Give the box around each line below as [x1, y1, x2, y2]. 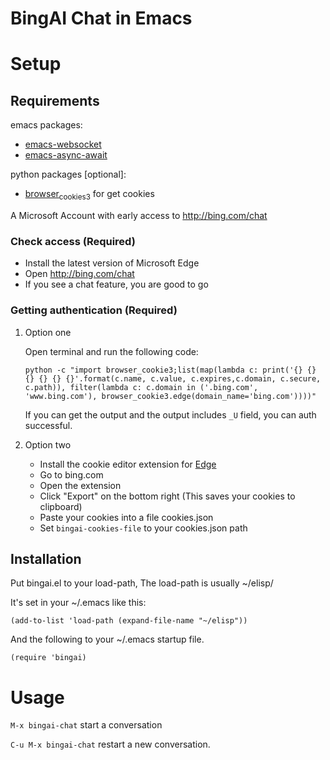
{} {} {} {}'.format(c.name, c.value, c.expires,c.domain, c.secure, [24, 373, 322, 384]
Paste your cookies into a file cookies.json [39, 511, 214, 523]
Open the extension [39, 479, 122, 491]
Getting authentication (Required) [10, 303, 178, 317]
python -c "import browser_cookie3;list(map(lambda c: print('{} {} [24, 365, 317, 375]
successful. [24, 419, 73, 431]
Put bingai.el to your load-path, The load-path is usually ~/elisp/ [10, 577, 274, 589]
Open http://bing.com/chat [24, 268, 135, 280]
